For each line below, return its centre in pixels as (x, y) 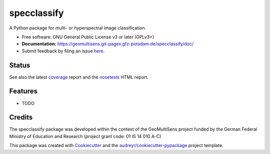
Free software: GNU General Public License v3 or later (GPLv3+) (88, 37)
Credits (21, 117)
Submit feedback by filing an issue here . (63, 51)
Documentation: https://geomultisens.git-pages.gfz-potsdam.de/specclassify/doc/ (108, 44)
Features (23, 91)
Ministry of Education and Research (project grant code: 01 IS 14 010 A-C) (85, 136)
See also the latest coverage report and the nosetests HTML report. (79, 77)
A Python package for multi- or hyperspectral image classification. (78, 28)
